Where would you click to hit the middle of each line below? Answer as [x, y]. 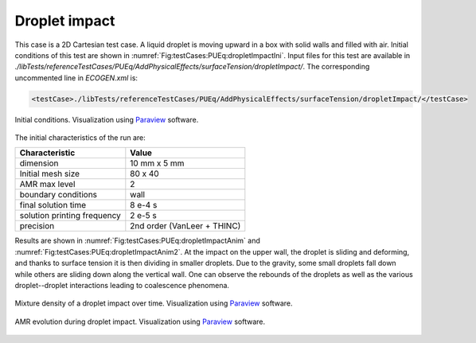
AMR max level [47, 185]
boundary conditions [59, 195]
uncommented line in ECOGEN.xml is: [76, 78]
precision [37, 226]
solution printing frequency [70, 216]
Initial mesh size [49, 173]
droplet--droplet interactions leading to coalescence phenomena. [122, 286]
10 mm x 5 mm [157, 163]
